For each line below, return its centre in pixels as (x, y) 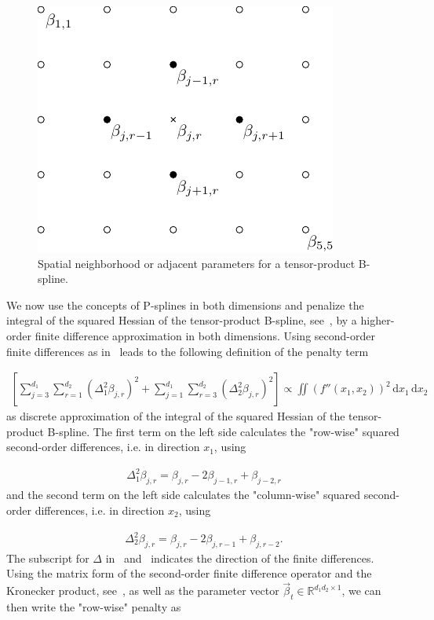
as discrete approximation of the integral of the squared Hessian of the (176, 416)
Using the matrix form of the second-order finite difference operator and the (189, 573)
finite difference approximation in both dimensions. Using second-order (205, 335)
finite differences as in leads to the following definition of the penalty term (188, 351)
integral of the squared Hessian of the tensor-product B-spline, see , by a (182, 320)
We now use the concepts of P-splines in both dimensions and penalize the (185, 304)
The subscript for (48, 558)
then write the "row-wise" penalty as (94, 607)
